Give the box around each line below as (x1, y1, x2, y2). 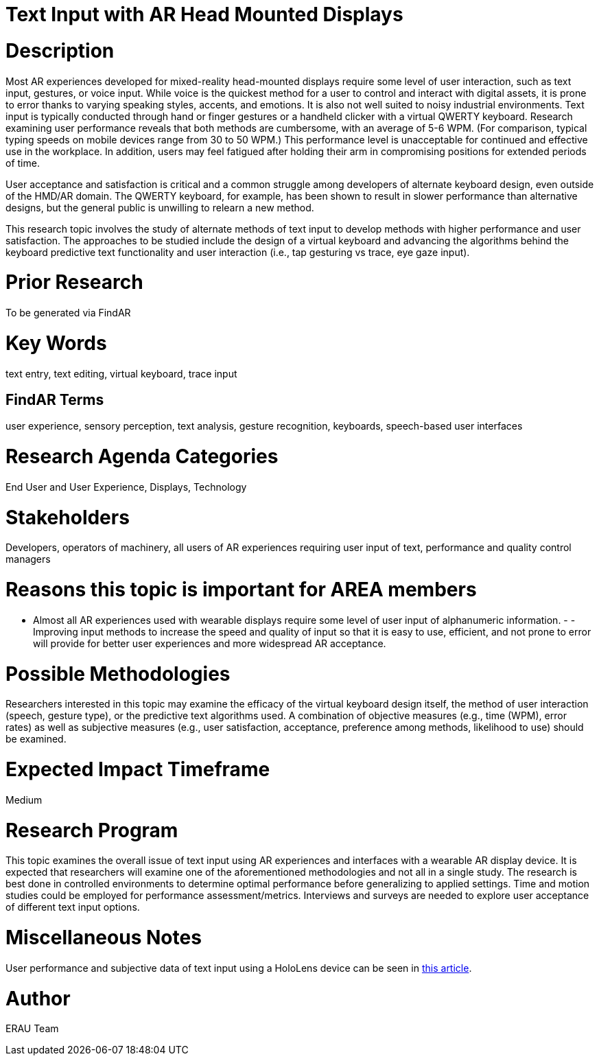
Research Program (5, 818, 178, 842)
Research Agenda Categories (5, 445, 279, 469)
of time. (5, 156, 40, 169)
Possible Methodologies (5, 662, 231, 686)
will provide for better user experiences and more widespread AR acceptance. (33, 637, 386, 649)
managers (5, 553, 51, 566)
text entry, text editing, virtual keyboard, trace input (5, 367, 237, 380)
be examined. (5, 733, 67, 745)
